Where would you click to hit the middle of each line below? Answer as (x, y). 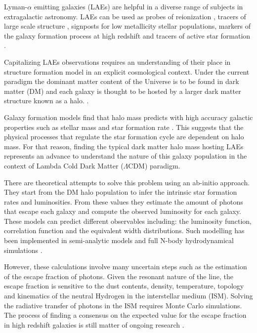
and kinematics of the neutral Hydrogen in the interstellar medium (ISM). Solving (128, 296)
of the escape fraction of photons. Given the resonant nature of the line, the (119, 276)
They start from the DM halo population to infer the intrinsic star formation (121, 192)
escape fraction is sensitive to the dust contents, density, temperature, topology (124, 286)
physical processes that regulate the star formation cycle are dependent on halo (124, 137)
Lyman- (16, 6)
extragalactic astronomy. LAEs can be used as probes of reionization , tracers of (125, 16)
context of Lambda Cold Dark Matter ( (64, 165)
